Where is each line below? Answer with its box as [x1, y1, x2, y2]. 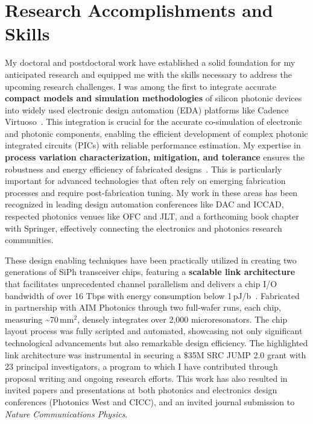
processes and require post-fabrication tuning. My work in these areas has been [5, 186, 297, 198]
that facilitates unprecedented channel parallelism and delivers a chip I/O [5, 277, 277, 290]
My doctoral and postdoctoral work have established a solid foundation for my [5, 56, 296, 69]
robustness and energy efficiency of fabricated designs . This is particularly [5, 162, 282, 175]
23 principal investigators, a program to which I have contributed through [5, 360, 278, 373]
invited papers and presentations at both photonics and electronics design [5, 384, 277, 396]
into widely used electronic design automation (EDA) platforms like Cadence [5, 103, 289, 116]
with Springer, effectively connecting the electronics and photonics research [5, 221, 282, 234]
